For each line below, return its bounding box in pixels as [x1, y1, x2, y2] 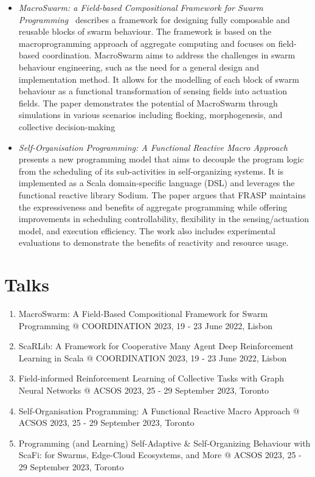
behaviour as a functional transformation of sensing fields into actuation [18, 85, 287, 97]
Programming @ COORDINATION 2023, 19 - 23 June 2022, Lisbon [18, 319, 273, 332]
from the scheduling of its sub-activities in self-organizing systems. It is [18, 164, 283, 177]
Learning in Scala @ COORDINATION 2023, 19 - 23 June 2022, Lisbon [18, 351, 287, 364]
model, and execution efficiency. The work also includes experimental [18, 224, 275, 237]
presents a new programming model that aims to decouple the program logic [18, 153, 304, 165]
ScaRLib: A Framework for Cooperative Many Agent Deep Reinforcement [18, 339, 294, 352]
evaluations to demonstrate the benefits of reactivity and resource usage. [18, 236, 289, 249]
